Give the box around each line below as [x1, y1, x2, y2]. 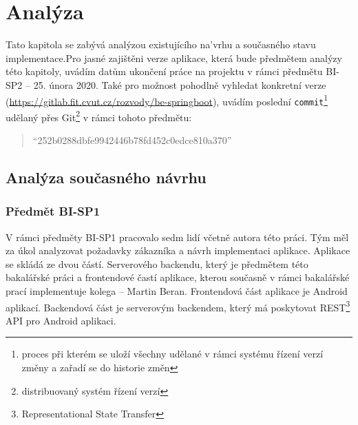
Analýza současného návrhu [6, 167, 207, 188]
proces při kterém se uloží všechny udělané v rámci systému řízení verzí [21, 346, 324, 361]
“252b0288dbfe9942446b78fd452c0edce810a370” [32, 133, 232, 147]
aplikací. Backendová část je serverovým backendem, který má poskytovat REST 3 [6, 298, 350, 314]
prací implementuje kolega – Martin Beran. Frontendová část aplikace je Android [6, 284, 348, 298]
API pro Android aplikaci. [6, 313, 116, 327]
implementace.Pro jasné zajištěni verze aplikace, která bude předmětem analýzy [6, 50, 342, 65]
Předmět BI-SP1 [6, 203, 101, 220]
